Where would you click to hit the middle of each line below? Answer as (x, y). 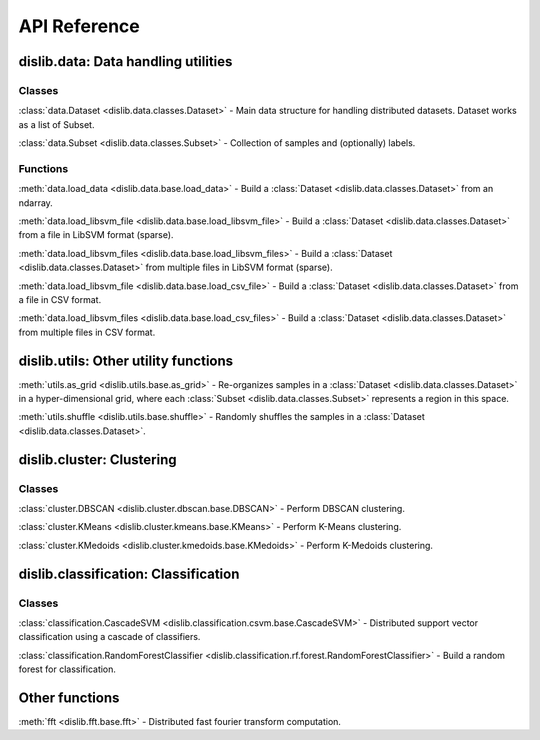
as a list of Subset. (56, 124)
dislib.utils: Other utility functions (126, 360)
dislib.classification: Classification (129, 573)
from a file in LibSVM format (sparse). (96, 235)
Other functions (69, 697)
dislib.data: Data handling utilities (125, 61)
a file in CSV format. (60, 299)
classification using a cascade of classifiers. (109, 637)
